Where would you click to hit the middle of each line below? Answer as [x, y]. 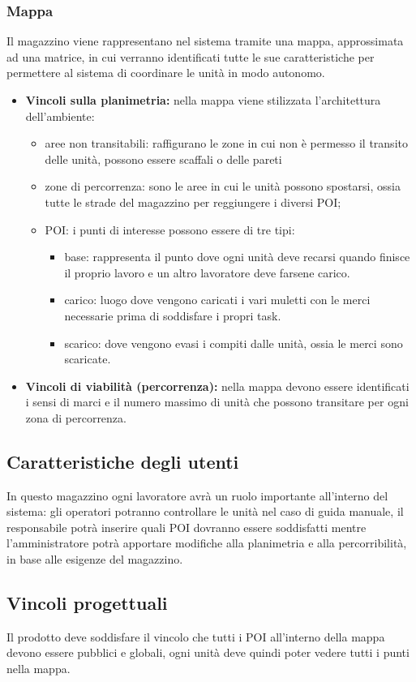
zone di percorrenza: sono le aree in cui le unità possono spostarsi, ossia [223, 186]
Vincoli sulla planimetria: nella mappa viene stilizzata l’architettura [203, 100]
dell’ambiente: [60, 116]
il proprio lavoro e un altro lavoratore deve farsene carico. [207, 272]
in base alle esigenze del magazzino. [95, 559]
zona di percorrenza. [76, 417]
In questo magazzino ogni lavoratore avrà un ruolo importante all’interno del [197, 495]
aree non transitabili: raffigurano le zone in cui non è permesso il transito [226, 143]
